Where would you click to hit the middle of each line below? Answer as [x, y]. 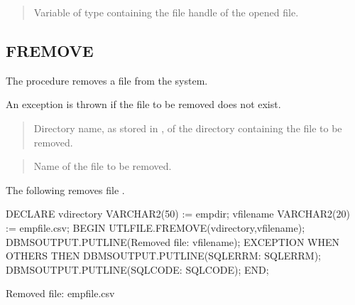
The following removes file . [65, 189]
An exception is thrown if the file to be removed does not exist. [143, 104]
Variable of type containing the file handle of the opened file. [166, 12]
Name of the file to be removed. [103, 166]
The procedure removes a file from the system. [107, 80]
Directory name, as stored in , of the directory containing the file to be [188, 128]
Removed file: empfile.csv [60, 293]
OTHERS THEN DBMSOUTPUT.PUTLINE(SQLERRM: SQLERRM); [163, 256]
